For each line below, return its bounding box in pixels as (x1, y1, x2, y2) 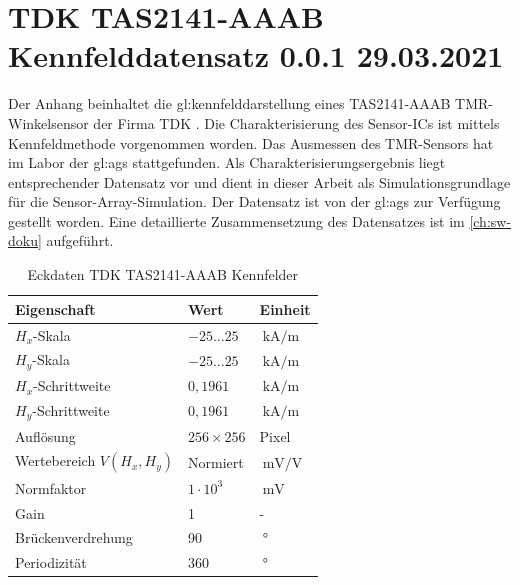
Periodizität (15, 552, 87, 573)
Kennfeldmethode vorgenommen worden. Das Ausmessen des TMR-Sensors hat (8, 132, 494, 153)
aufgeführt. (46, 230, 114, 251)
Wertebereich (15, 450, 96, 471)
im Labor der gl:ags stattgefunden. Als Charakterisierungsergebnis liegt (8, 152, 446, 173)
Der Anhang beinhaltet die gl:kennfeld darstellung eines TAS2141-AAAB (8, 93, 451, 114)
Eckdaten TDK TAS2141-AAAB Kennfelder (27, 264, 299, 285)
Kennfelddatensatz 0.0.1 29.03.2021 (8, 35, 504, 76)
